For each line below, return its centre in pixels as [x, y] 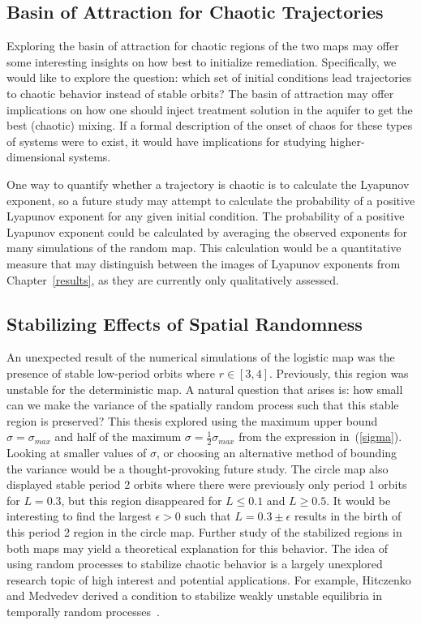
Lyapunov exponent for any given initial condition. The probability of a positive [206, 216]
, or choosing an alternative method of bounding [277, 453]
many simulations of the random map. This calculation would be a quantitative [204, 248]
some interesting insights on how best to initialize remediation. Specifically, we [202, 61]
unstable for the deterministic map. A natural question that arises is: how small [205, 389]
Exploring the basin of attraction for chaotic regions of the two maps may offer [203, 46]
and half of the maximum [118, 437]
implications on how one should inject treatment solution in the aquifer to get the [210, 109]
